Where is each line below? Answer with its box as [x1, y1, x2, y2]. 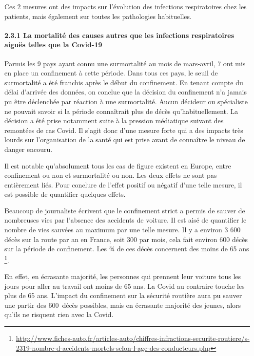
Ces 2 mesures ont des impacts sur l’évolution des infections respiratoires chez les [4, 1, 247, 11]
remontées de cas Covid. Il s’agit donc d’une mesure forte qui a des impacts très [4, 125, 243, 135]
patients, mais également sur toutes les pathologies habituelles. [4, 11, 192, 21]
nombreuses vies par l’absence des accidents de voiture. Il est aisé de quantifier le [4, 215, 247, 225]
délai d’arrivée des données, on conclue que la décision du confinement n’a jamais [4, 87, 247, 97]
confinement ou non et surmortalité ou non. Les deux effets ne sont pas [4, 170, 217, 180]
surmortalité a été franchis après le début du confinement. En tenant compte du [4, 77, 243, 87]
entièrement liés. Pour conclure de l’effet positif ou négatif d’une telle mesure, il [4, 179, 242, 189]
